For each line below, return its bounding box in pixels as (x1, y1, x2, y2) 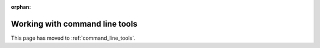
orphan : (11, 4, 31, 10)
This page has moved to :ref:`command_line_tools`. (11, 34, 136, 41)
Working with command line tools (11, 18, 137, 29)
